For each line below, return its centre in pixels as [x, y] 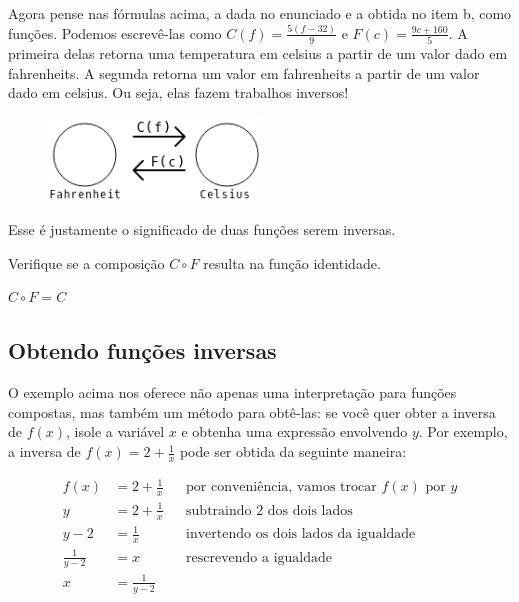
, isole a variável [115, 431]
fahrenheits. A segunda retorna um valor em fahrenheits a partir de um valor [244, 72]
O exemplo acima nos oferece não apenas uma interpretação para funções [232, 392]
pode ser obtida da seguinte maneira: [293, 451]
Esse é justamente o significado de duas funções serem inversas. [202, 229]
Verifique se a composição [86, 262]
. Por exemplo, [463, 431]
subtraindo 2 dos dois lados [269, 510]
